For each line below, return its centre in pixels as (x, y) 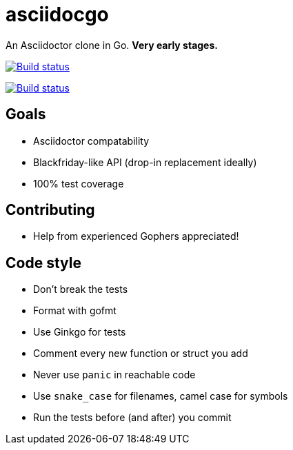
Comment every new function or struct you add (141, 354)
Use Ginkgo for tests (80, 332)
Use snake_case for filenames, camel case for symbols (161, 396)
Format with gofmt (75, 311)
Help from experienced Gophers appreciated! (136, 236)
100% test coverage (79, 183)
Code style (43, 263)
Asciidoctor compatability (91, 141)
